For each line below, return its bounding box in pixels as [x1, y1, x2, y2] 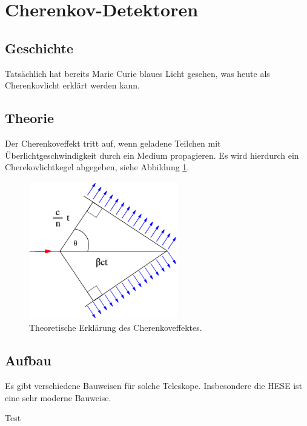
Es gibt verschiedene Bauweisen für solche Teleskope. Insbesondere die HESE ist [5, 379, 303, 391]
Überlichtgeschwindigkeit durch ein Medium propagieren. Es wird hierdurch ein [5, 148, 299, 161]
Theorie [5, 108, 54, 127]
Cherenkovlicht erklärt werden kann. [5, 79, 140, 92]
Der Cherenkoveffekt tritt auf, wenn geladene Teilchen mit [5, 136, 221, 149]
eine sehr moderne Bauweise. [5, 391, 111, 404]
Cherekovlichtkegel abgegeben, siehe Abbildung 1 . [5, 161, 190, 173]
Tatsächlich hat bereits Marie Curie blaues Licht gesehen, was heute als [5, 67, 270, 79]
